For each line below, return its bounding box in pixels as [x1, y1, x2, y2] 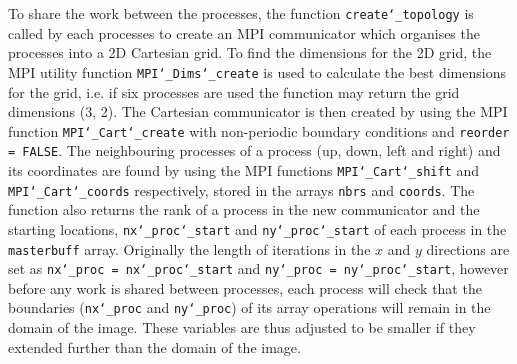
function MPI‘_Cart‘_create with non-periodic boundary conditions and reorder [8, 120, 510, 141]
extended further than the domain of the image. [8, 336, 301, 357]
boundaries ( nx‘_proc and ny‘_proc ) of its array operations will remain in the [8, 297, 491, 318]
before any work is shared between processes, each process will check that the [8, 277, 482, 298]
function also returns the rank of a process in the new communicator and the [8, 199, 480, 220]
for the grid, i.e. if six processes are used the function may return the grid [8, 81, 460, 102]
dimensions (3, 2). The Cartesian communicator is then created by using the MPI [8, 101, 508, 122]
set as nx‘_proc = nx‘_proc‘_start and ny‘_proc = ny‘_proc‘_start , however [8, 258, 509, 279]
